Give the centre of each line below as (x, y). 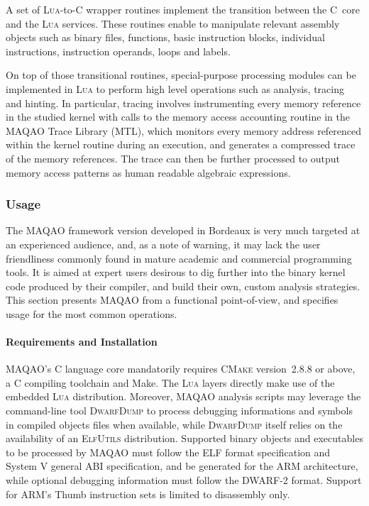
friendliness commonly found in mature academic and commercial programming (179, 258)
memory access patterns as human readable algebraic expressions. (148, 172)
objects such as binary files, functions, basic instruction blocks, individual (165, 37)
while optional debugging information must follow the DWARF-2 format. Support (184, 480)
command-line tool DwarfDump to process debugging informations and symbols (179, 411)
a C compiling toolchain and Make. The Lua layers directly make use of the (170, 382)
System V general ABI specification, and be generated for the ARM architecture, (182, 466)
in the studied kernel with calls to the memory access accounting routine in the (178, 117)
